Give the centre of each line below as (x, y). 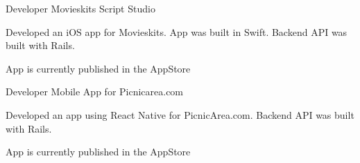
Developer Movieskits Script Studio (80, 8)
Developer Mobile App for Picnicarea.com (95, 92)
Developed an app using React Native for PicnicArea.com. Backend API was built (180, 114)
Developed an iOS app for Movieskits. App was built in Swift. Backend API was (177, 31)
